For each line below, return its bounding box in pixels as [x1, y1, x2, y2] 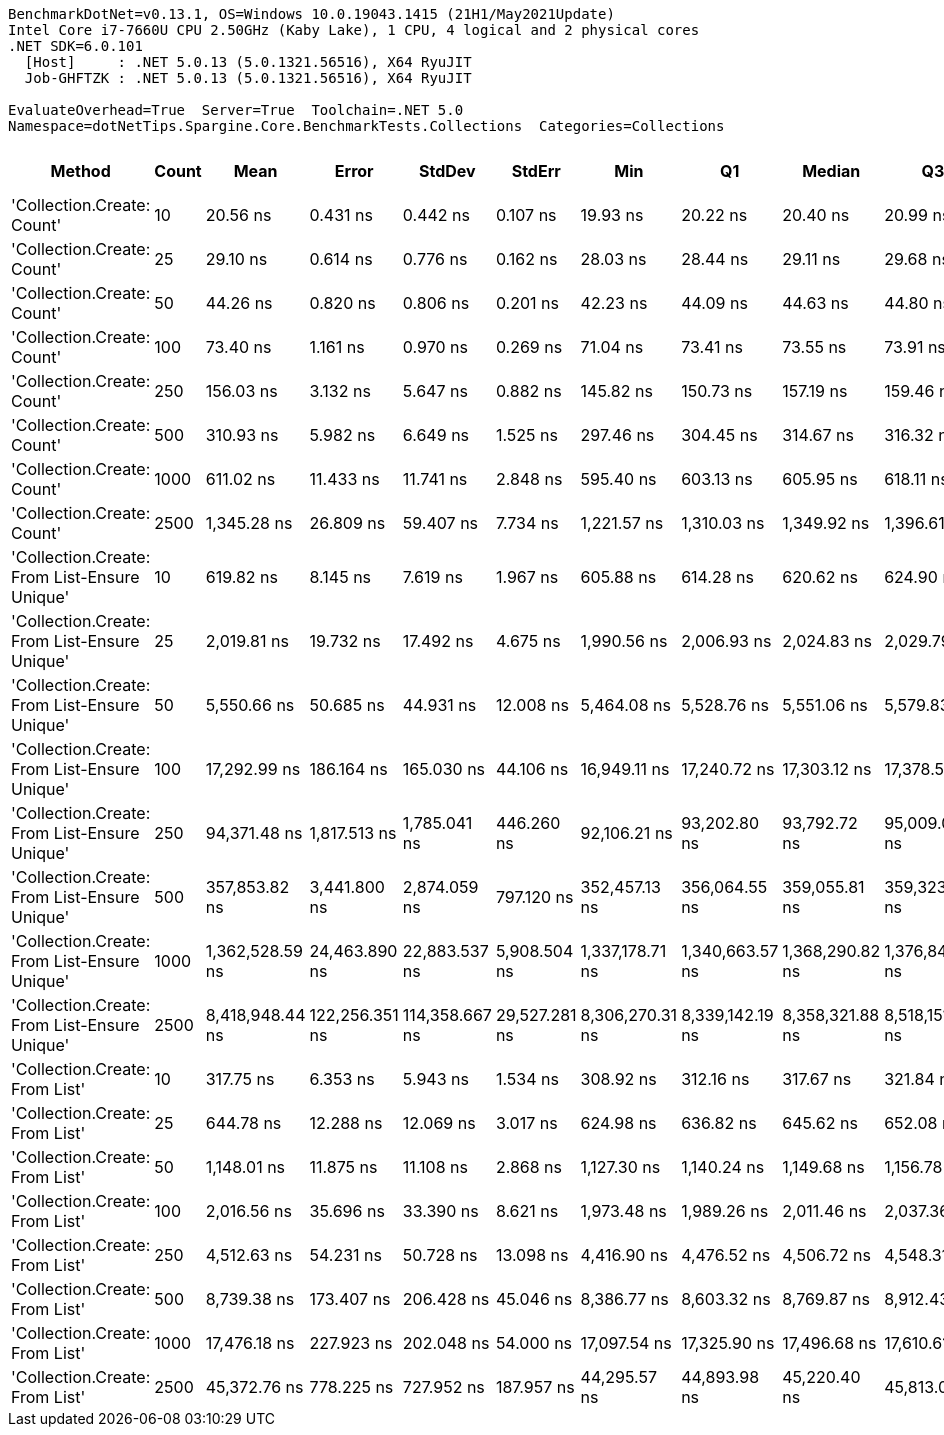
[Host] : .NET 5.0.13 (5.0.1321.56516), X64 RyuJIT [24, 54, 472, 70]
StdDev [419, 161, 476, 181]
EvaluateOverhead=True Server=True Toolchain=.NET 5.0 [8, 102, 464, 118]
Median [802, 161, 861, 181]
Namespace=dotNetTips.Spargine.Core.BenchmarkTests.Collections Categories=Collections [8, 118, 725, 134]
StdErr [511, 161, 561, 181]
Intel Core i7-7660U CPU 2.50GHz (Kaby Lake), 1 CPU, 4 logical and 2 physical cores [8, 22, 700, 38]
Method [50, 161, 111, 181]
